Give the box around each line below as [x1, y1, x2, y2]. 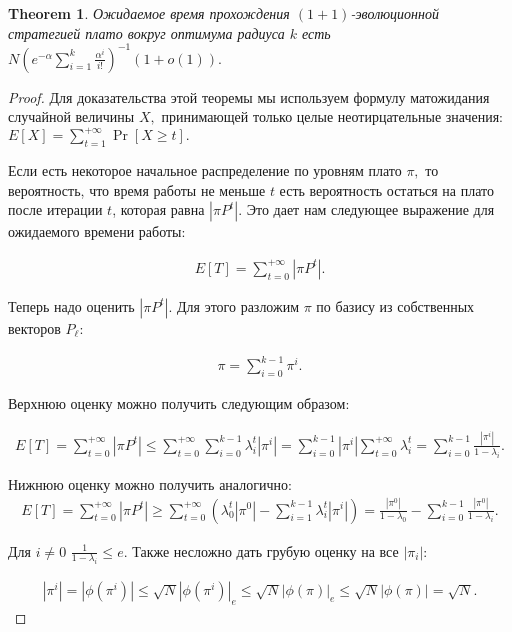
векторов [8, 317, 61, 338]
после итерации [8, 199, 103, 220]
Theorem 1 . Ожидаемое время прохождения [8, 3, 290, 23]
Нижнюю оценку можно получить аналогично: [8, 473, 292, 494]
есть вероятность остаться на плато [279, 179, 494, 200]
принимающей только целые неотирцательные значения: [161, 106, 504, 127]
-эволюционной [350, 3, 440, 23]
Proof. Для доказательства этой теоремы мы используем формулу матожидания [8, 86, 490, 107]
